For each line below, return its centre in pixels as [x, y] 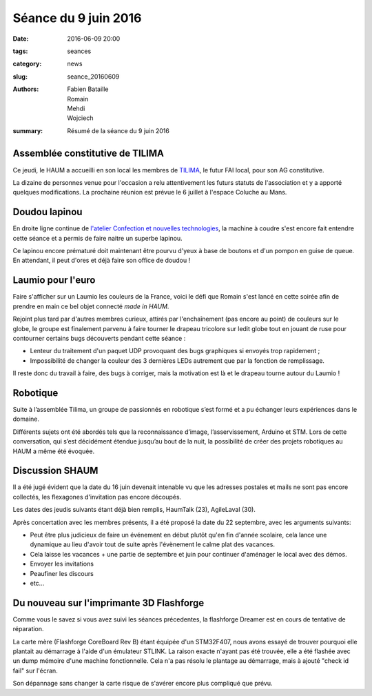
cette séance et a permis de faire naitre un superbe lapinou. [97, 238]
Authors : [26, 89]
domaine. [26, 419]
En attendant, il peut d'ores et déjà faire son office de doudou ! [102, 260]
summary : [28, 130]
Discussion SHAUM [55, 471]
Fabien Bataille [88, 89]
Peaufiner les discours [62, 573]
